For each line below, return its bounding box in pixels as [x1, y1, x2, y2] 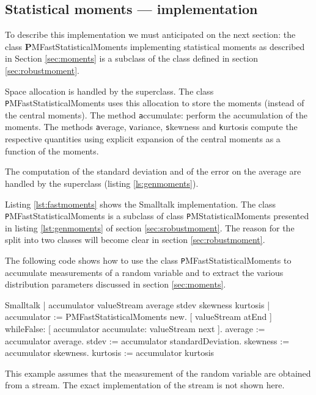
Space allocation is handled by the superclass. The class [5, 84, 214, 97]
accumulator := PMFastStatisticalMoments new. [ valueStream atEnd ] [5, 310, 272, 323]
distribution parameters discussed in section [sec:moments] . [5, 278, 226, 291]
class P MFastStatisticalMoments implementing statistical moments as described [5, 40, 305, 53]
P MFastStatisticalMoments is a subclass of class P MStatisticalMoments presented [5, 209, 309, 222]
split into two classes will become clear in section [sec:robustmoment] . [5, 233, 265, 246]
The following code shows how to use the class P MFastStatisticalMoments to [5, 253, 292, 266]
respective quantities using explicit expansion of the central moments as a [5, 132, 281, 145]
